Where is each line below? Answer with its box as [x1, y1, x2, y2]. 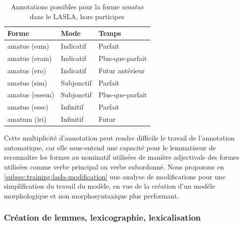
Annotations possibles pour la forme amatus [11, 1, 143, 11]
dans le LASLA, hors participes [29, 11, 125, 21]
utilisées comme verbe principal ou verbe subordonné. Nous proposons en [4, 161, 224, 171]
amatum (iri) [7, 114, 47, 124]
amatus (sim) [7, 77, 48, 87]
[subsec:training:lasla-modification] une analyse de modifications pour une [4, 171, 225, 181]
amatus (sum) [7, 41, 49, 51]
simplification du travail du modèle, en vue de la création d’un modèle [4, 181, 215, 191]
